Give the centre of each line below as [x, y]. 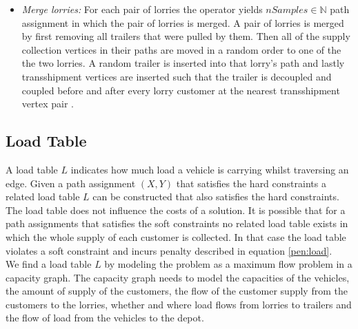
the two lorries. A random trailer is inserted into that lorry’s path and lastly [183, 63]
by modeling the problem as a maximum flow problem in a [228, 264]
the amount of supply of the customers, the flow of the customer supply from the [177, 291]
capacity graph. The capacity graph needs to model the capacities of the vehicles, [178, 277]
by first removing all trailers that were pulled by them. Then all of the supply [186, 36]
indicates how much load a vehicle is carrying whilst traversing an [210, 169]
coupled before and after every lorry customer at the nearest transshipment [181, 90]
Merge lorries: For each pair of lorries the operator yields [142, 9]
